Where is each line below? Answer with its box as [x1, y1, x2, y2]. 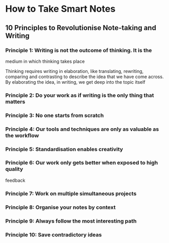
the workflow [5, 132, 39, 139]
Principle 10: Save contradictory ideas [5, 231, 102, 238]
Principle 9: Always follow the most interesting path [5, 217, 137, 225]
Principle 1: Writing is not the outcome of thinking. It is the [5, 46, 152, 54]
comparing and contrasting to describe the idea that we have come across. [5, 74, 164, 80]
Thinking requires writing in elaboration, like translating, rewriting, [5, 68, 144, 74]
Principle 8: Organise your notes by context [5, 204, 116, 211]
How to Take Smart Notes [5, 3, 116, 15]
